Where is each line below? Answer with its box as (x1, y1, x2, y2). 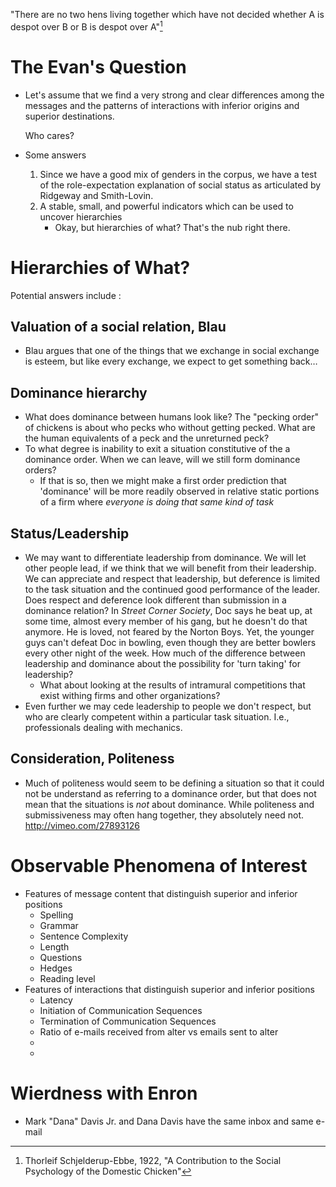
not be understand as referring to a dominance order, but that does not (24, 787, 317, 799)
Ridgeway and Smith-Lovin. (39, 189, 154, 201)
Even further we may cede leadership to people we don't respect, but (24, 700, 312, 712)
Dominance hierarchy (10, 384, 148, 401)
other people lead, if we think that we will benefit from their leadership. (24, 562, 317, 574)
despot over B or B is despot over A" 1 (10, 19, 163, 33)
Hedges (39, 962, 73, 974)
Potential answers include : (10, 289, 122, 301)
